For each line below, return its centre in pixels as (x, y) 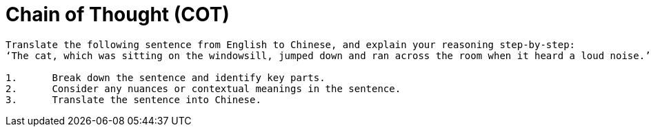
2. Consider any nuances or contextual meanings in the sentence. (203, 88)
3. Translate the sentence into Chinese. (133, 99)
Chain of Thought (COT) (118, 14)
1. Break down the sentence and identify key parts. (166, 77)
